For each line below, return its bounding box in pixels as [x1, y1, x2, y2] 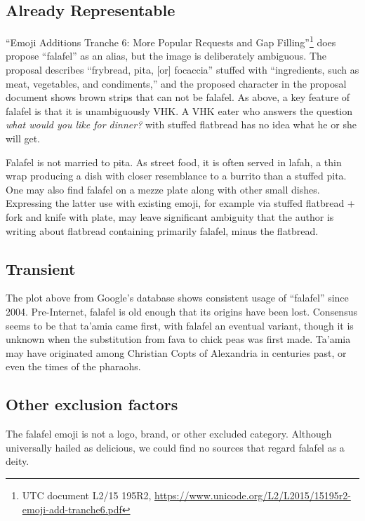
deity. [6, 454, 29, 468]
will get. [6, 131, 40, 146]
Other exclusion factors [6, 393, 178, 415]
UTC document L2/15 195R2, [22, 487, 152, 502]
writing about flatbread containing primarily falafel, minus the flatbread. [6, 223, 319, 238]
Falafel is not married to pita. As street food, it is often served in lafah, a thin [6, 154, 342, 169]
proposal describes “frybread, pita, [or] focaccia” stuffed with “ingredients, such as [6, 62, 359, 77]
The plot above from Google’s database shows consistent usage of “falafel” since [6, 290, 349, 305]
